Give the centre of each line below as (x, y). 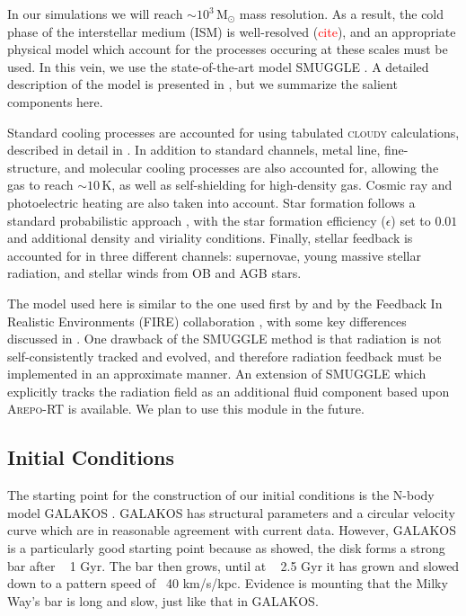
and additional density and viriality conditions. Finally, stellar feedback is (210, 238)
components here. (55, 101)
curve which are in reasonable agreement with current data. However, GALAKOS (232, 530)
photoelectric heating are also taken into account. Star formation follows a (211, 202)
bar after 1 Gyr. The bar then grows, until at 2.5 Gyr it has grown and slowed (233, 565)
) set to (411, 220)
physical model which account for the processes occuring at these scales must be (228, 49)
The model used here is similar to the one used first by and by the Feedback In (225, 303)
